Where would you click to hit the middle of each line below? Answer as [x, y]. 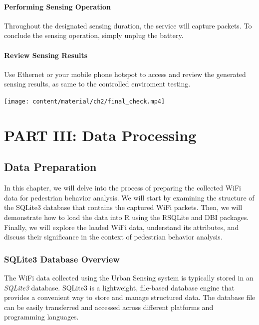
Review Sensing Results [46, 55]
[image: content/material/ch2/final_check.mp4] [85, 101]
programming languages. [41, 317]
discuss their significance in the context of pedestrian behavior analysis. [113, 237]
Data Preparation [50, 167]
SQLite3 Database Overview [62, 259]
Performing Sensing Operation [57, 6]
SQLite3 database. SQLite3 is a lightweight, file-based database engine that [119, 287]
